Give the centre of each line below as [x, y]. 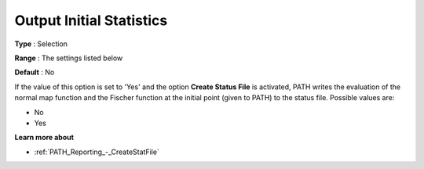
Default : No [35, 72]
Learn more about [44, 138]
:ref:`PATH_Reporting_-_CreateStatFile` [97, 152]
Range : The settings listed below [69, 58]
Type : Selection [41, 44]
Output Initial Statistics [91, 20]
